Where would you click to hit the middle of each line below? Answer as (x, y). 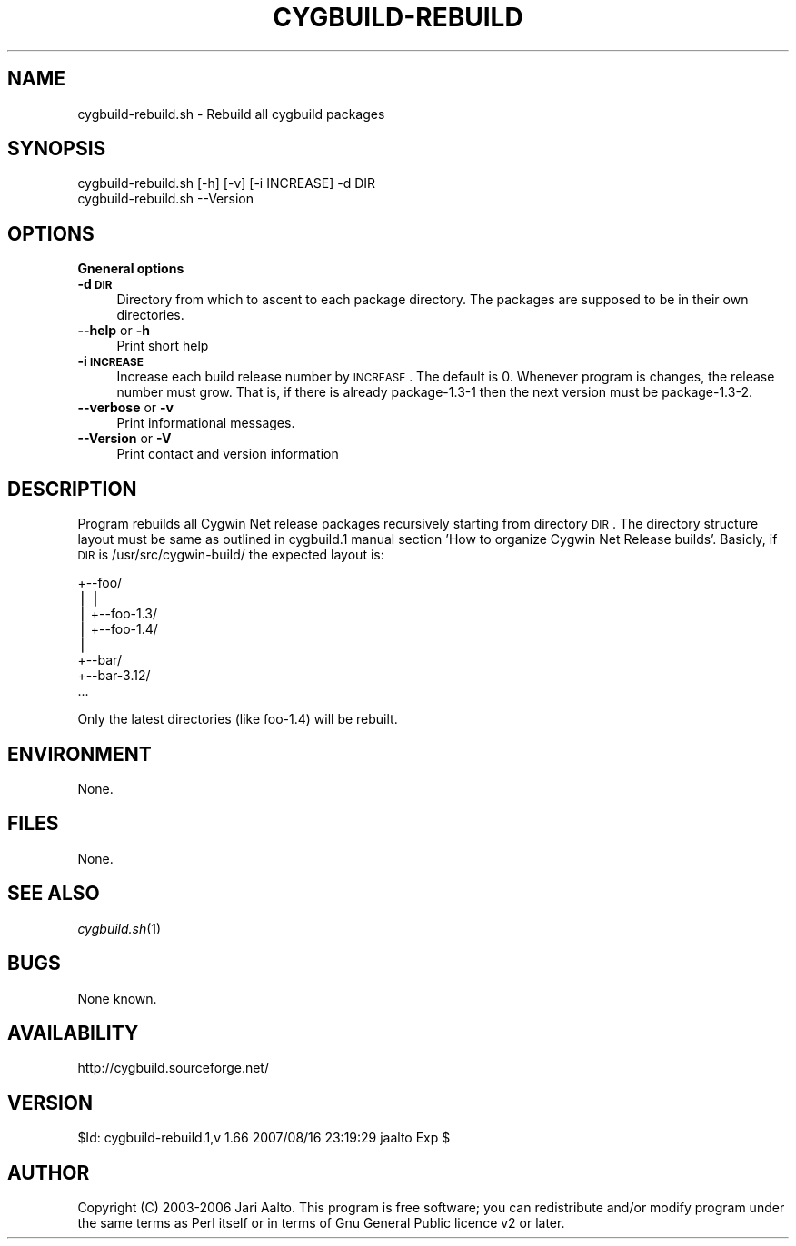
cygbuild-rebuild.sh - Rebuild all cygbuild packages (231, 114)
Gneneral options (131, 269)
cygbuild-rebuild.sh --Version (165, 199)
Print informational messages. (206, 423)
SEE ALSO (54, 894)
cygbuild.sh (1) (119, 928)
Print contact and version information (228, 454)
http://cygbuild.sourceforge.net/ (173, 1068)
